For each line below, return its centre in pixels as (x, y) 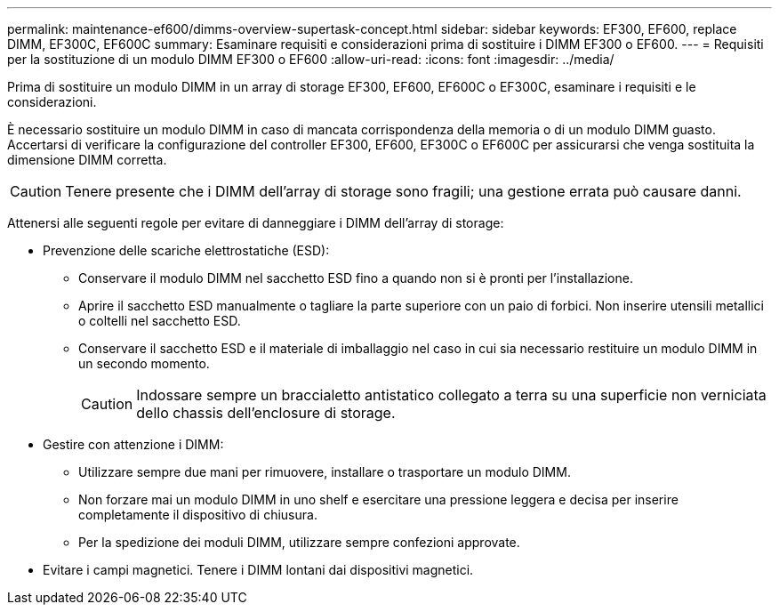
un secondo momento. (144, 363)
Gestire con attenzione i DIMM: (133, 444)
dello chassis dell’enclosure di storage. (266, 413)
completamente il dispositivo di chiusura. (198, 515)
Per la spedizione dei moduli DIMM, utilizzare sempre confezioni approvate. (299, 542)
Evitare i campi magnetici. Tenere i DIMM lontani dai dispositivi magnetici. (258, 570)
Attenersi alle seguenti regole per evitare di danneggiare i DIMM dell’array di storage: (256, 223)
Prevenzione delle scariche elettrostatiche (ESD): (186, 250)
